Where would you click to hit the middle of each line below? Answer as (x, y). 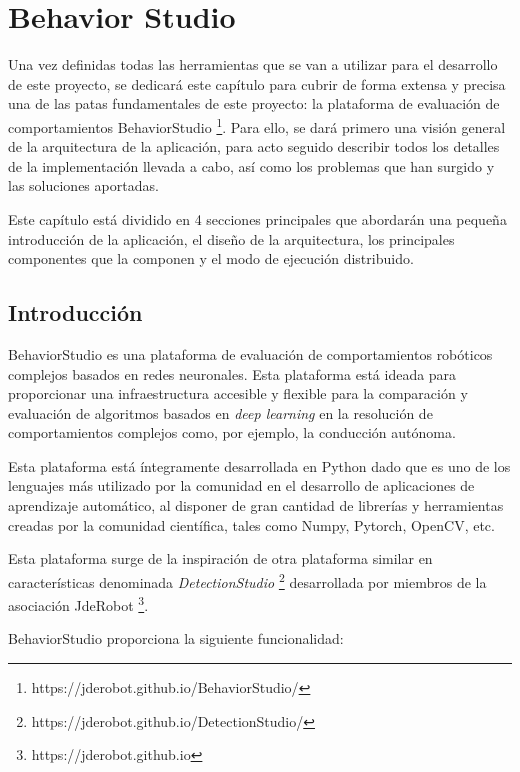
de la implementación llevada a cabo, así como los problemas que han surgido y (251, 165)
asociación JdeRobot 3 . (78, 603)
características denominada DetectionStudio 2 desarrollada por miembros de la (247, 580)
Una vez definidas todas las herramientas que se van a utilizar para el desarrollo (253, 64)
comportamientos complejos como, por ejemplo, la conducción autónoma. (232, 432)
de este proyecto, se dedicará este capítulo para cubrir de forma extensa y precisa (257, 83)
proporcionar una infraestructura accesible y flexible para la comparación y (238, 393)
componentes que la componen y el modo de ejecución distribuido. (211, 258)
